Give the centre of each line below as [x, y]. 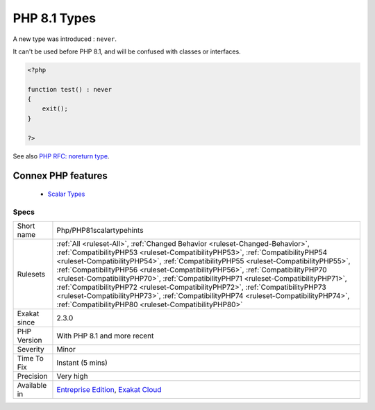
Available [32, 386]
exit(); [55, 109]
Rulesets [31, 274]
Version [30, 341]
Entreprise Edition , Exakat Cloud [109, 390]
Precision [32, 377]
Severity [31, 350]
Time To [31, 359]
